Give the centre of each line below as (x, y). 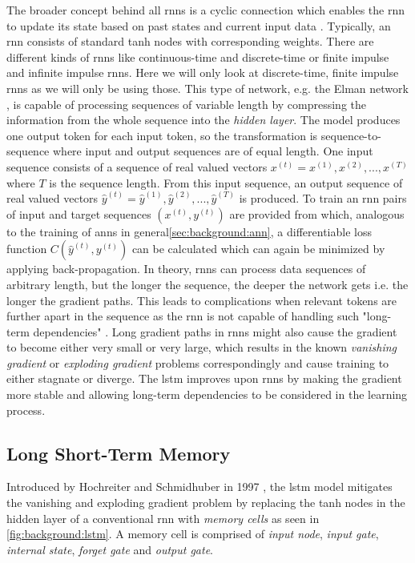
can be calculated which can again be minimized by (258, 249)
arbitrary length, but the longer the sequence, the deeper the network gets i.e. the (207, 284)
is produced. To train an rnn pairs (323, 198)
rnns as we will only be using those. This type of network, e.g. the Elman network (207, 88)
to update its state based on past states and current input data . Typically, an (199, 25)
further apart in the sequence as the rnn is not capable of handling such (183, 316)
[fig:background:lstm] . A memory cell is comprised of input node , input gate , (193, 534)
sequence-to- (351, 135)
